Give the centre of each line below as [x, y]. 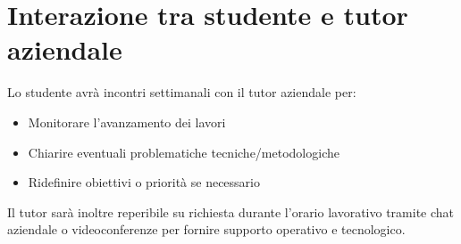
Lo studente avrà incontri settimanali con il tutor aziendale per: [182, 92]
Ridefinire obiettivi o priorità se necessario [144, 182]
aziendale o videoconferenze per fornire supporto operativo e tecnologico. [206, 229]
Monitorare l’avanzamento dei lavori [127, 122]
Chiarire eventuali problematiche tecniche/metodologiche [184, 152]
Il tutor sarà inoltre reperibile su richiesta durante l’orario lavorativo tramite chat [231, 211]
